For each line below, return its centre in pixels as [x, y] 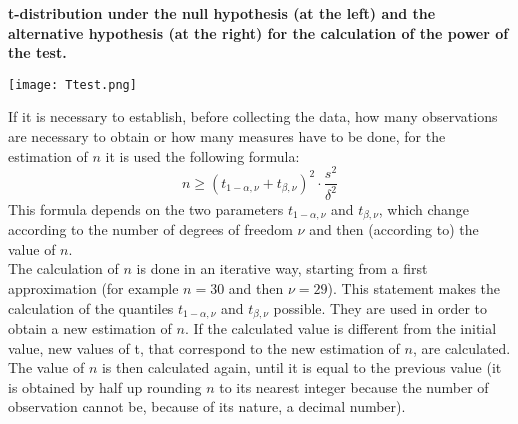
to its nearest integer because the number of [354, 386]
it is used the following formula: [202, 155]
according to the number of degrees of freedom [150, 229]
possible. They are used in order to [380, 307]
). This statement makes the [414, 287]
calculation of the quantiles [91, 307]
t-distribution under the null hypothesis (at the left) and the [222, 13]
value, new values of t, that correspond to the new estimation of [204, 347]
